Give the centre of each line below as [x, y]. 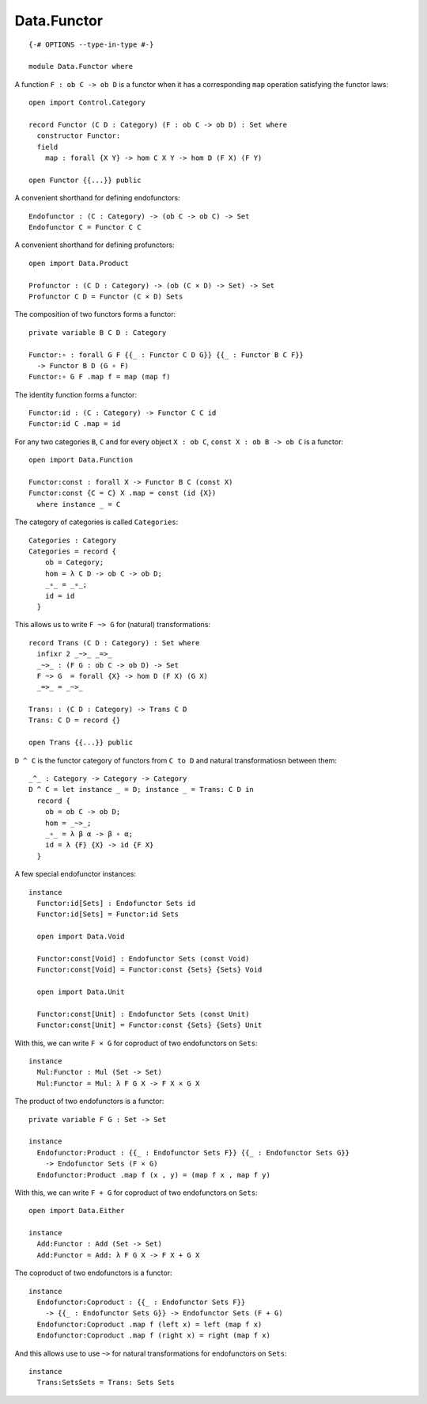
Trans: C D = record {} [75, 720]
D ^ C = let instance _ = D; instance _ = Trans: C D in [142, 790]
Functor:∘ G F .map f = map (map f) [100, 377]
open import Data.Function [81, 460]
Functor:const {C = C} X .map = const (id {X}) [123, 493]
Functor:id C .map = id [75, 424]
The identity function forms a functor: [76, 394]
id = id [60, 595]
